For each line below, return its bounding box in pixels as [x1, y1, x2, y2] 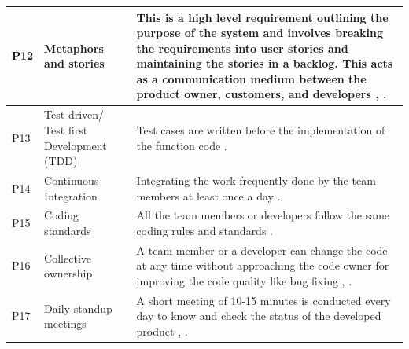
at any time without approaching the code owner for [136, 257, 389, 274]
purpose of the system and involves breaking [136, 24, 384, 41]
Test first [44, 121, 88, 138]
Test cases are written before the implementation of [136, 121, 385, 138]
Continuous [44, 171, 99, 188]
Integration [44, 187, 98, 204]
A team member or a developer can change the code [136, 241, 388, 258]
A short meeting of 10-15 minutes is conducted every [136, 292, 391, 308]
